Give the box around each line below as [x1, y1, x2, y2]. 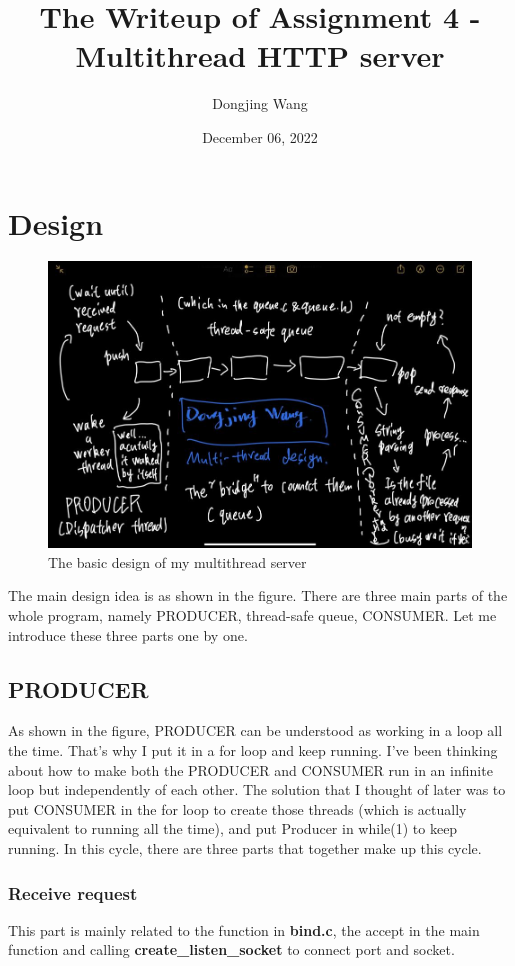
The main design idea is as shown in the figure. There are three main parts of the [8, 585, 508, 606]
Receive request [8, 880, 138, 905]
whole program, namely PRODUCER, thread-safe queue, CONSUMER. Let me [8, 605, 497, 626]
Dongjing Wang [212, 93, 308, 114]
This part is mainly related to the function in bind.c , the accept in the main [8, 919, 480, 940]
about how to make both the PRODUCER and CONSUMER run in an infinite [8, 759, 493, 780]
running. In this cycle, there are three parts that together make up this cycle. [8, 838, 482, 859]
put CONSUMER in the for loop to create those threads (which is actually [8, 798, 467, 819]
